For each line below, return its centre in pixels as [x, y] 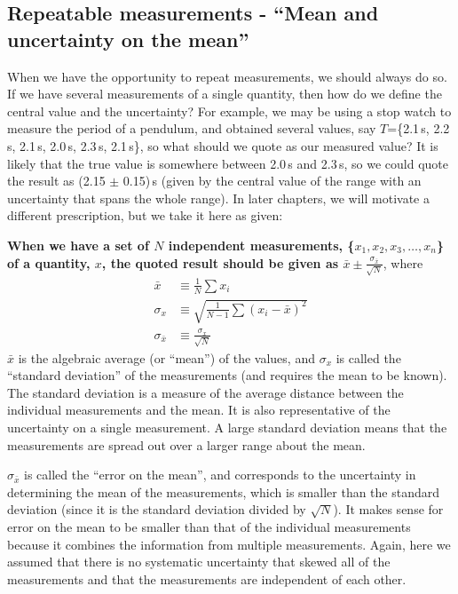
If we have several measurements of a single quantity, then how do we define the [225, 94]
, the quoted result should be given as [220, 262]
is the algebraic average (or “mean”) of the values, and [166, 357]
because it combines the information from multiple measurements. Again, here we [229, 544]
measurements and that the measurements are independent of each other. [207, 578]
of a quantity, [49, 262]
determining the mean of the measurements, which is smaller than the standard [224, 491]
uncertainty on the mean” [128, 39]
